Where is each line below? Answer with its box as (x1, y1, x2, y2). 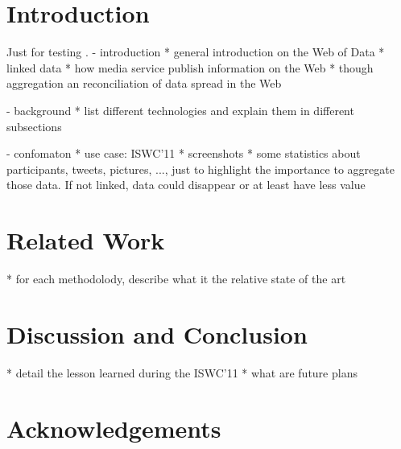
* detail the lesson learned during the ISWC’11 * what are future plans (6, 364, 358, 381)
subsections (6, 117, 62, 134)
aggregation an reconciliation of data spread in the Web (6, 75, 282, 92)
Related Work (6, 224, 165, 257)
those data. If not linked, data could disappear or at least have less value (6, 176, 366, 193)
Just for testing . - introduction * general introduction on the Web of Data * (6, 43, 385, 60)
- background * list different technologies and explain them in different (6, 101, 354, 118)
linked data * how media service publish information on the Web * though (6, 59, 374, 76)
